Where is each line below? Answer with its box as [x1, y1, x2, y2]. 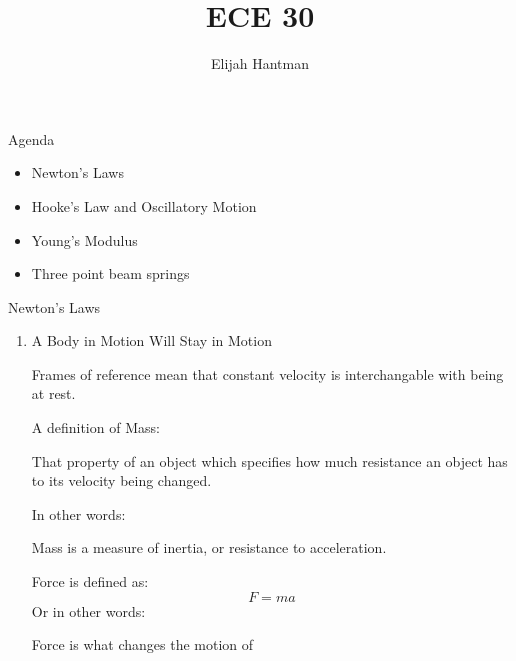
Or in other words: [31, 600, 146, 621]
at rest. [31, 383, 76, 404]
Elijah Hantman [211, 53, 309, 74]
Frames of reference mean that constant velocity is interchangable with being [31, 363, 504, 384]
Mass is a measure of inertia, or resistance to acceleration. [31, 537, 387, 558]
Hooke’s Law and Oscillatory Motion [31, 195, 257, 216]
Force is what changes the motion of [31, 634, 254, 655]
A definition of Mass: [31, 417, 160, 438]
